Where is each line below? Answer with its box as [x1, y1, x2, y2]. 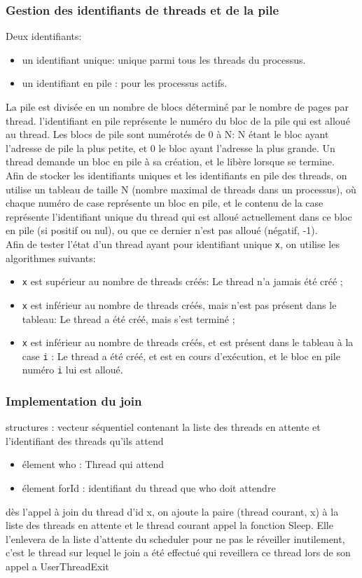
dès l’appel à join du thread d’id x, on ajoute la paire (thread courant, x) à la [6, 504, 339, 518]
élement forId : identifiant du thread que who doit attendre [22, 481, 276, 495]
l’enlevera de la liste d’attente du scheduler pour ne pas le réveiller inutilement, [6, 531, 345, 546]
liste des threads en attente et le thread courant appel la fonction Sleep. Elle [6, 518, 333, 532]
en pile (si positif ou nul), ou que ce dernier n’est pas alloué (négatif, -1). [6, 223, 318, 238]
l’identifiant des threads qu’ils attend [6, 433, 164, 448]
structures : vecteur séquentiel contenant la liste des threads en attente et [6, 420, 321, 434]
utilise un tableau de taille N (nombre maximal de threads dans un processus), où [6, 181, 356, 196]
